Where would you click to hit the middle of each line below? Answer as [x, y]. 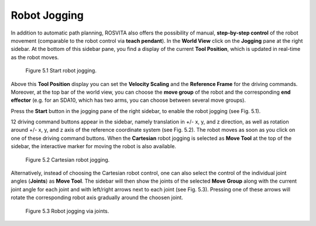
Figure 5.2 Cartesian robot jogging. [68, 160]
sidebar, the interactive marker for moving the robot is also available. [94, 146]
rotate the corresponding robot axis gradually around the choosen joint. [97, 198]
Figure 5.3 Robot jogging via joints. [67, 211]
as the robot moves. [35, 57]
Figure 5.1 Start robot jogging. [61, 71]
